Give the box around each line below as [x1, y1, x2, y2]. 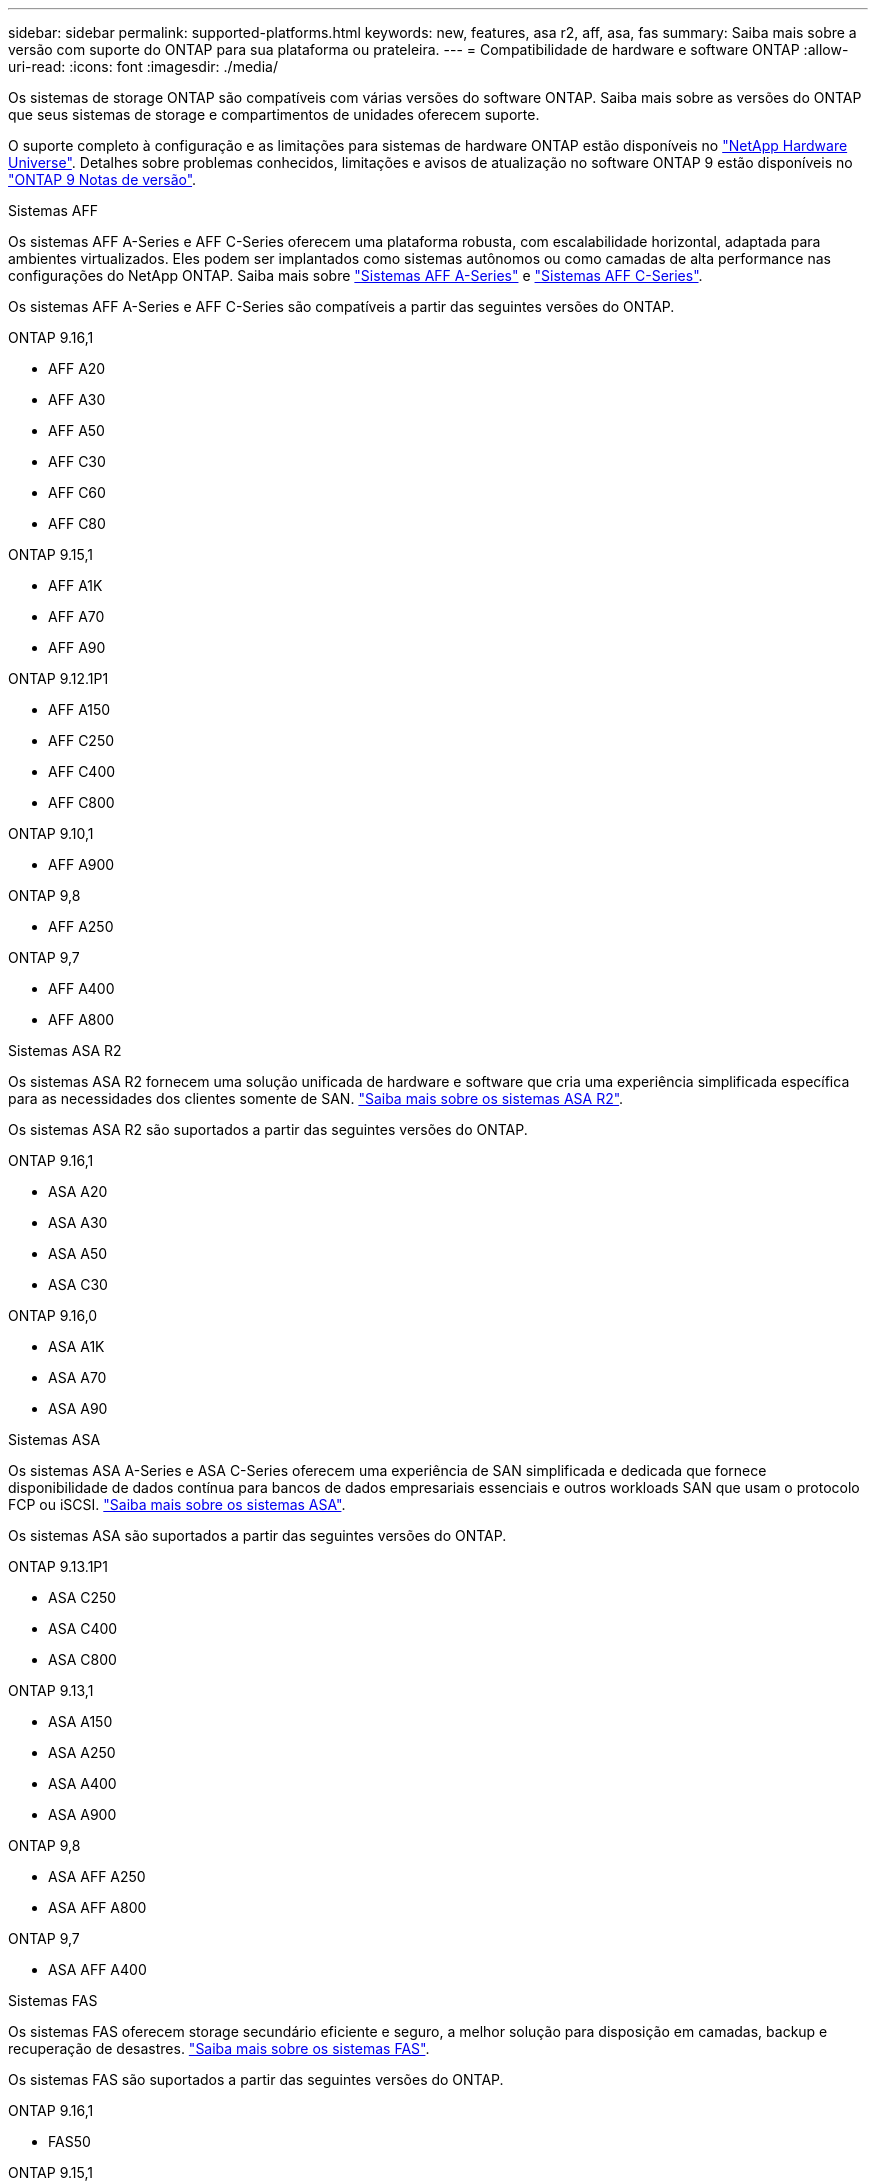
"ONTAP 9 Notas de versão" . [8, 171, 197, 188]
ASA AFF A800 [48, 1899, 147, 1916]
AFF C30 [48, 453, 106, 470]
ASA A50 [48, 1245, 108, 1262]
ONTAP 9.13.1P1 [8, 1558, 108, 1575]
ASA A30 [48, 1214, 108, 1231]
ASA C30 [48, 1276, 108, 1293]
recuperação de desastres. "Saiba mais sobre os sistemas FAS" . [8, 2040, 430, 2057]
